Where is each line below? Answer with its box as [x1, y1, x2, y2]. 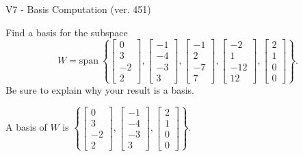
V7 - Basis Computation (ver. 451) [5, 2, 151, 16]
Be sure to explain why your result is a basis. [5, 82, 195, 96]
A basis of [5, 120, 47, 134]
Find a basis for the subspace [5, 25, 128, 39]
